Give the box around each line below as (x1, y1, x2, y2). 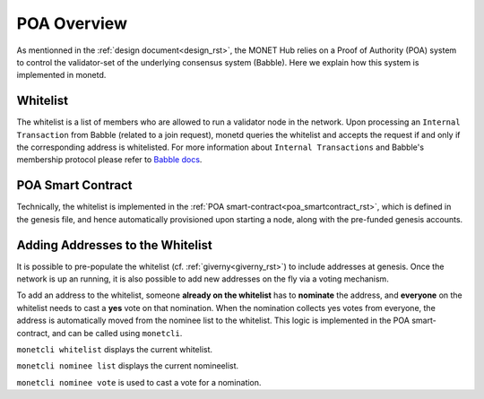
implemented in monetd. (16, 70, 107, 81)
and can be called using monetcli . (51, 327, 183, 338)
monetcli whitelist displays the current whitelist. (16, 343, 213, 354)
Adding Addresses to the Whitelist (16, 238, 212, 253)
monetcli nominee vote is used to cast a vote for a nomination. (16, 377, 262, 387)
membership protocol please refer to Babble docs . (16, 154, 203, 165)
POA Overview (16, 13, 127, 33)
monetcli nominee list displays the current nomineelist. (16, 360, 239, 371)
